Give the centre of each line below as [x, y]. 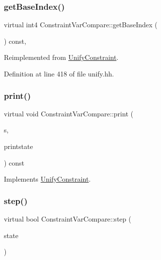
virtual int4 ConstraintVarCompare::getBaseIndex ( [81, 25]
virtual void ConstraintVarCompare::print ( [69, 113]
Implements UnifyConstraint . [47, 179]
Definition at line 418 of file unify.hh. [59, 74]
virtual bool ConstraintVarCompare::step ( [68, 219]
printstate [18, 146]
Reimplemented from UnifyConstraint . [61, 57]
